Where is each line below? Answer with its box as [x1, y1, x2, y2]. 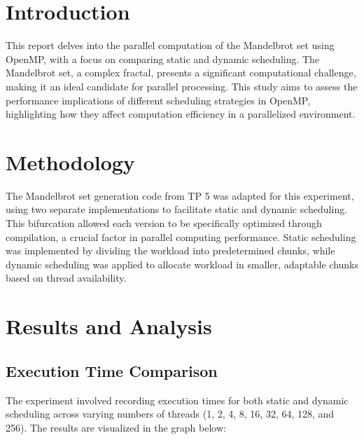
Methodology [6, 147, 135, 176]
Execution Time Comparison [6, 359, 218, 381]
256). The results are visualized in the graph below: [6, 420, 226, 434]
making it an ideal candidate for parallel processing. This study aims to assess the [6, 78, 358, 93]
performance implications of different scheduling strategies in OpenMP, [6, 92, 311, 107]
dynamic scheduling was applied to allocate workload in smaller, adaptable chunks [6, 256, 359, 271]
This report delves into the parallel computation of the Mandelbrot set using [6, 38, 335, 53]
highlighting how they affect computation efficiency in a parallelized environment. [6, 106, 356, 121]
